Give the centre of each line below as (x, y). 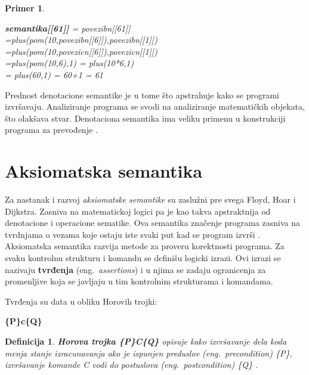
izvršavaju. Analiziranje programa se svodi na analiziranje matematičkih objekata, (155, 106)
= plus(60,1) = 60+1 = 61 (54, 74)
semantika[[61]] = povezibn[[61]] (68, 28)
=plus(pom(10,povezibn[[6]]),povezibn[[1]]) (81, 40)
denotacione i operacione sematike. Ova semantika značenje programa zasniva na (152, 223)
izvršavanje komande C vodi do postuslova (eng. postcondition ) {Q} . (132, 365)
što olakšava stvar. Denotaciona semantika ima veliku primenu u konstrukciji (145, 118)
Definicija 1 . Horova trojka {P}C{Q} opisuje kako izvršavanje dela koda (146, 341)
